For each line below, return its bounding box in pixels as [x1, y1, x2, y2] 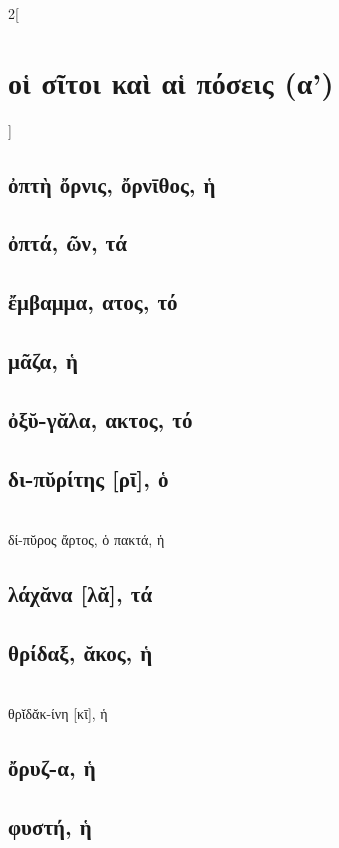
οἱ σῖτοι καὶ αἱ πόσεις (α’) [8, 61, 334, 102]
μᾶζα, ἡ [8, 345, 78, 376]
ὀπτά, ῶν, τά [8, 227, 128, 258]
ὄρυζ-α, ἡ [8, 752, 96, 783]
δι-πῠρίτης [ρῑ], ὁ [8, 462, 169, 493]
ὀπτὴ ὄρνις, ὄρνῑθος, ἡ [8, 168, 216, 199]
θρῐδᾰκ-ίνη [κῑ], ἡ [8, 703, 108, 724]
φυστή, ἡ [8, 810, 92, 841]
